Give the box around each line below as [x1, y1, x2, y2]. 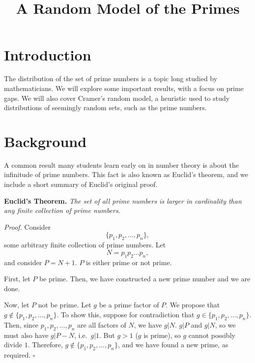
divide [4, 339, 22, 350]
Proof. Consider [4, 221, 51, 232]
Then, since [4, 319, 39, 330]
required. [4, 349, 31, 360]
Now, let [4, 300, 29, 310]
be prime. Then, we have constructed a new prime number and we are [39, 273, 251, 284]
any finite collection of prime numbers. [4, 205, 120, 215]
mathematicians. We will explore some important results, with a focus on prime [4, 83, 244, 93]
